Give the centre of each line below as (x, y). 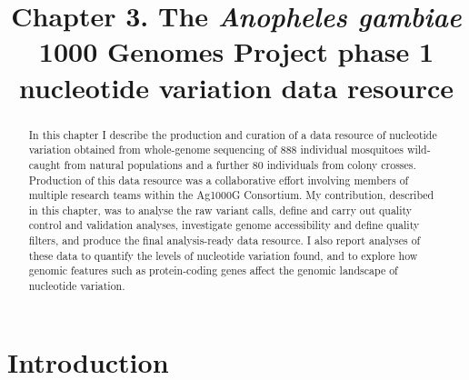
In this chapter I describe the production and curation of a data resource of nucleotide (233, 134)
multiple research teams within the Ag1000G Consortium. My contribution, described (231, 195)
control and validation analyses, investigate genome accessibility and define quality (224, 225)
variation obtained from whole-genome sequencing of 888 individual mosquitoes (216, 150)
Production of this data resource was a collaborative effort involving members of (219, 180)
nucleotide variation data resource (236, 87)
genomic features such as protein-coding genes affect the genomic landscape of (213, 270)
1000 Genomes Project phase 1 (236, 51)
